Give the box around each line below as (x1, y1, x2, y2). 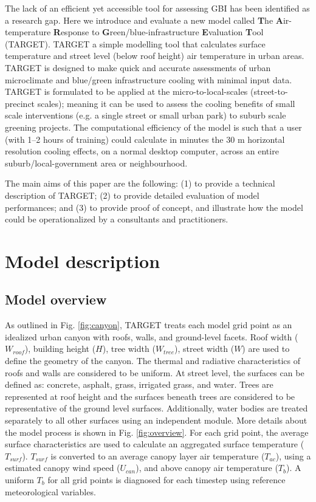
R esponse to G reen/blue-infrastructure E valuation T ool (53, 26, 264, 38)
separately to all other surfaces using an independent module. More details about (5, 414, 307, 427)
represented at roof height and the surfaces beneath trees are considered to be (5, 390, 295, 402)
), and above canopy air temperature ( (136, 461, 278, 474)
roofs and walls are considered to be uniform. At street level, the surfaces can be (5, 366, 304, 379)
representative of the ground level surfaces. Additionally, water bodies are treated (5, 402, 308, 414)
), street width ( (174, 342, 235, 355)
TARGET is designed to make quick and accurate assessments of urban (5, 61, 271, 74)
